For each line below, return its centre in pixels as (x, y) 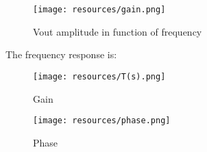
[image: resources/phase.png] (102, 121)
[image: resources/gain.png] (99, 10)
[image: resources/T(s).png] (99, 76)
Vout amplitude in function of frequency (118, 31)
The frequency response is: (61, 54)
